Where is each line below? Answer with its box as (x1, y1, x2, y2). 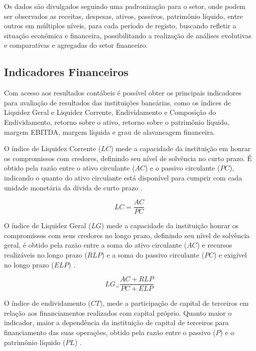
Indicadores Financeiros (4, 64, 128, 80)
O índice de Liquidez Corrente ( (4, 143, 101, 154)
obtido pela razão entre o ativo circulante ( (4, 163, 135, 173)
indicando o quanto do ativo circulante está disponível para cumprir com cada (4, 172, 242, 182)
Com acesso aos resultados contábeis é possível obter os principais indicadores (4, 88, 242, 98)
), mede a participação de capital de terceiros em (100, 298, 249, 308)
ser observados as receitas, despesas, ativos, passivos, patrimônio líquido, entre (4, 10, 243, 21)
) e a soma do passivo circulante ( (102, 249, 205, 260)
